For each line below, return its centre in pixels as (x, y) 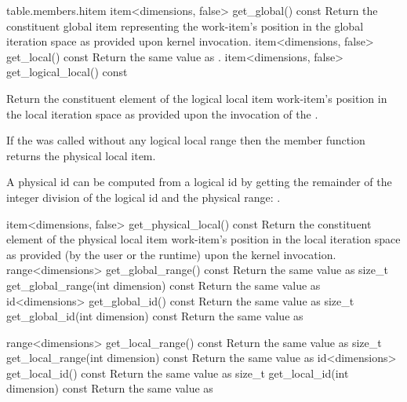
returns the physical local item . (81, 155)
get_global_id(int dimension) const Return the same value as (155, 316)
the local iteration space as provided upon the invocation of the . (162, 113)
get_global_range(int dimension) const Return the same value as (164, 285)
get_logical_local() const (67, 72)
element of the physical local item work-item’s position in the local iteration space (203, 239)
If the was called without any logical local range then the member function (186, 140)
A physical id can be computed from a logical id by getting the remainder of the (199, 182)
